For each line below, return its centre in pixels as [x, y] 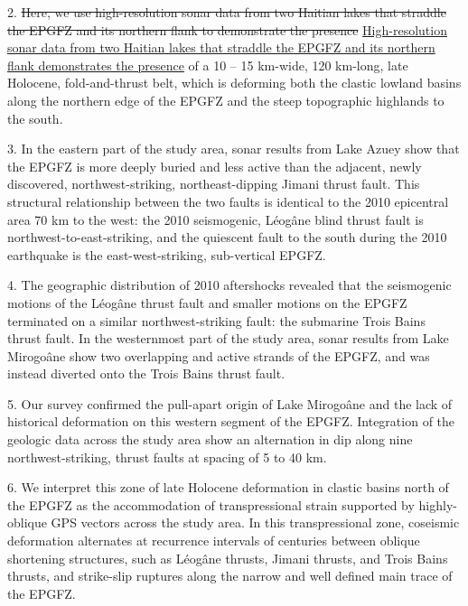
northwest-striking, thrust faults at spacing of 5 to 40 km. [167, 457]
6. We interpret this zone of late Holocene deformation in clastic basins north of [228, 487]
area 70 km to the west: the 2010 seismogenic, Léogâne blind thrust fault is [215, 219]
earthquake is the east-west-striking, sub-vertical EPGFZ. [167, 254]
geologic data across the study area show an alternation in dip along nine [210, 439]
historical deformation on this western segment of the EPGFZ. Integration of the [231, 421]
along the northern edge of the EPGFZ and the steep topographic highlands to [226, 100]
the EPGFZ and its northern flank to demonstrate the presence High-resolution [227, 29]
